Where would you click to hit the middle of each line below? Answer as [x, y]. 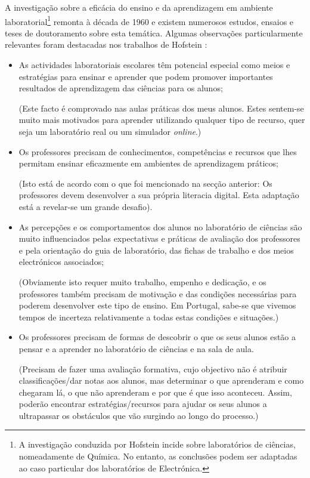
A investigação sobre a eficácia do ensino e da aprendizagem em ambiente [139, 7]
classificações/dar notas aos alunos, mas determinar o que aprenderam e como [161, 380]
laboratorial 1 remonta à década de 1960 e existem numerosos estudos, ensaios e [149, 20]
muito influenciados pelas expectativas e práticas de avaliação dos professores [159, 238]
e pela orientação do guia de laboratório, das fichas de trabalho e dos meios [156, 250]
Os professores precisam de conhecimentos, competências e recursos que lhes [158, 151]
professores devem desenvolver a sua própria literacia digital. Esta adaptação [159, 195]
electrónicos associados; [61, 262]
